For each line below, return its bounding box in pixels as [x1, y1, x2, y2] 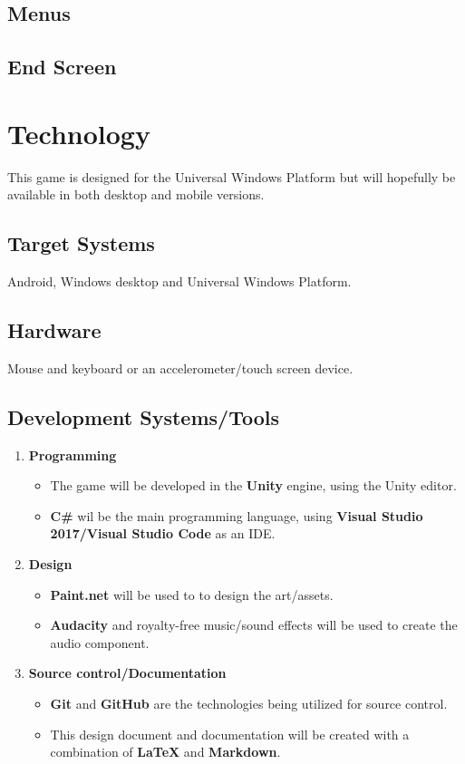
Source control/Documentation [28, 663, 227, 682]
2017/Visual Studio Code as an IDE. [50, 524, 276, 543]
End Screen [7, 53, 117, 81]
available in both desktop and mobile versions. [7, 185, 265, 204]
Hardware [7, 316, 102, 344]
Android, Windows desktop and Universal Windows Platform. [7, 272, 352, 291]
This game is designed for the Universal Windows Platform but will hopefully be [7, 167, 456, 186]
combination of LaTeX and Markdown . [50, 742, 281, 761]
